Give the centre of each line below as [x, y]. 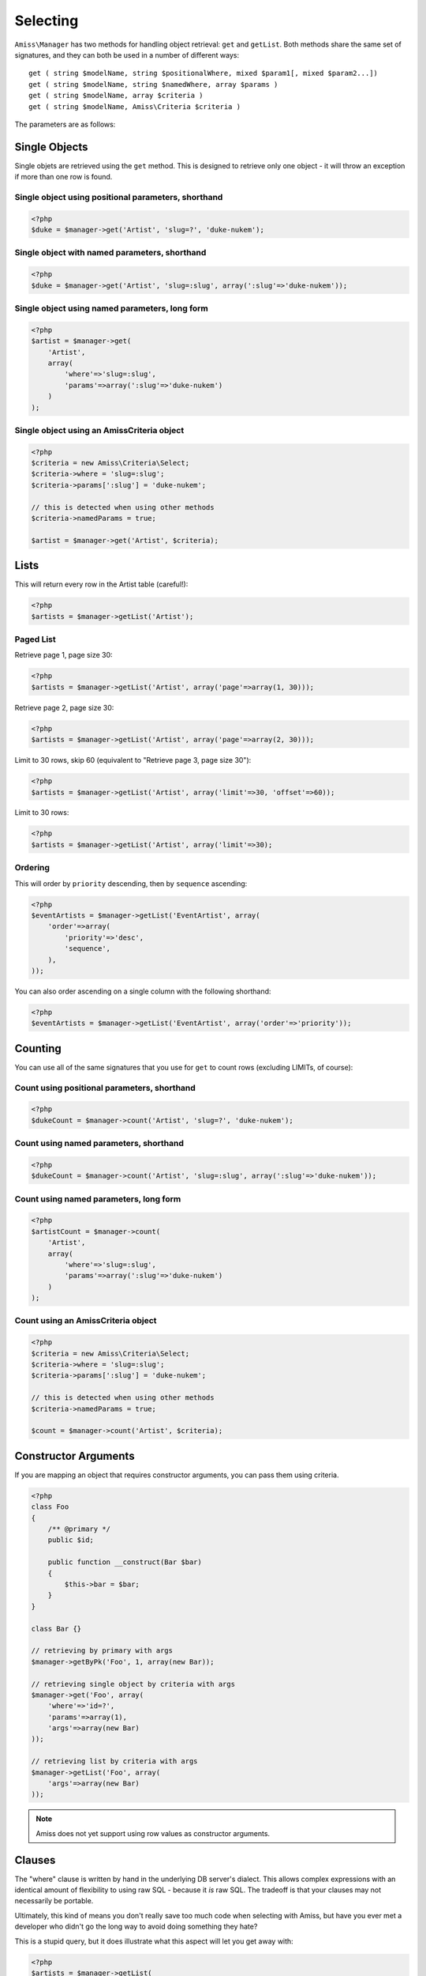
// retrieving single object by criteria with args [133, 1684]
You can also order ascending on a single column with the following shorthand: [143, 991]
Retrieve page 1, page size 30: [64, 655]
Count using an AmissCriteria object [86, 1321]
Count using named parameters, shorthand [99, 1144]
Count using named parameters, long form [98, 1199]
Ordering [32, 868]
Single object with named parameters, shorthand [110, 253]
